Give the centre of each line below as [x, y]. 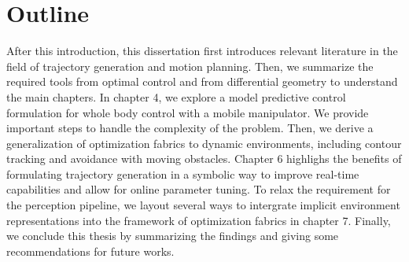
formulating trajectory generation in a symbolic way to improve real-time [183, 173]
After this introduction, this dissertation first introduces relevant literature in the [202, 51]
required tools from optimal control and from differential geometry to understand [202, 81]
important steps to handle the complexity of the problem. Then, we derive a [190, 128]
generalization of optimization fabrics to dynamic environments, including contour [204, 143]
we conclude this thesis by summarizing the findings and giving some [173, 236]
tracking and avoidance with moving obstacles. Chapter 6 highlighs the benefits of [204, 159]
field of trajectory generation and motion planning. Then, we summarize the [190, 66]
